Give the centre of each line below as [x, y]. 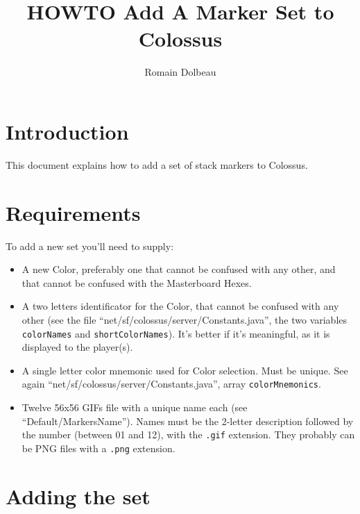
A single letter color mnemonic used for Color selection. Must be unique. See [185, 370]
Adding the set [78, 496]
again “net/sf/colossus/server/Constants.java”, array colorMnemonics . [171, 384]
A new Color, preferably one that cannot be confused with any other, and [179, 269]
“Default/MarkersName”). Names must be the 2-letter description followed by [188, 421]
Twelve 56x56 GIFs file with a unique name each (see [135, 407]
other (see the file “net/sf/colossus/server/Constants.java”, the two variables [185, 319]
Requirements [73, 212]
